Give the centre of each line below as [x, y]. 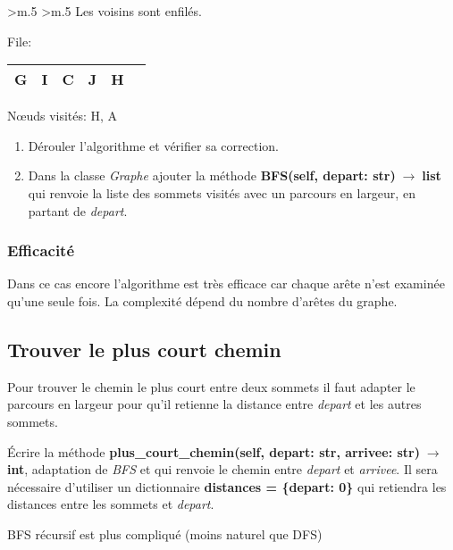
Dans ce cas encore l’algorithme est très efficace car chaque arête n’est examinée [226, 283]
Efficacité [41, 250]
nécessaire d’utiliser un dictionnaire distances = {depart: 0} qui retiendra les [227, 486]
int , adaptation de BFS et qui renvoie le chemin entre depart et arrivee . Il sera [222, 469]
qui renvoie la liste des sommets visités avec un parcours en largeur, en [222, 192]
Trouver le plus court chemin [144, 349]
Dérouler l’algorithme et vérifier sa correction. [153, 145]
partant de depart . [78, 210]
